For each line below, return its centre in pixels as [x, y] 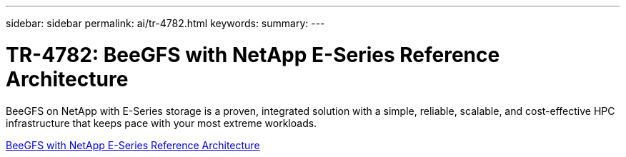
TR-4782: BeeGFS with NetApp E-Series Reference [253, 55]
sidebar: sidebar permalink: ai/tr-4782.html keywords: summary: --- [165, 23]
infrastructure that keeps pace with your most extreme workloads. [162, 123]
